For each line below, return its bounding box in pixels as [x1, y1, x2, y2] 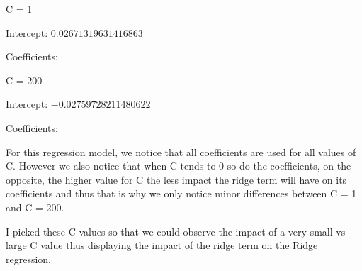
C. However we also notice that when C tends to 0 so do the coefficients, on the [6, 158, 351, 173]
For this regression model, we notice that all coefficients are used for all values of [6, 144, 356, 159]
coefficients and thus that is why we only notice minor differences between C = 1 [6, 186, 357, 201]
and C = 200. [6, 199, 64, 214]
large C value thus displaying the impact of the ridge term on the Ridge [6, 238, 318, 253]
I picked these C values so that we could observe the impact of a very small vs [6, 223, 346, 238]
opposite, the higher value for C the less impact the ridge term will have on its [6, 172, 347, 187]
